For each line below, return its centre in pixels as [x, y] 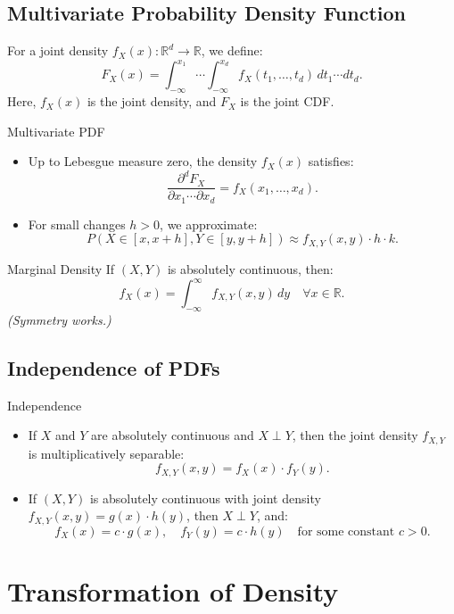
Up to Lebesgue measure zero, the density [143, 161]
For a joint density [58, 50]
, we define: [232, 50]
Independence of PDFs [114, 367]
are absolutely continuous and [173, 435]
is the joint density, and [152, 101]
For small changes [77, 224]
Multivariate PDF [56, 131]
